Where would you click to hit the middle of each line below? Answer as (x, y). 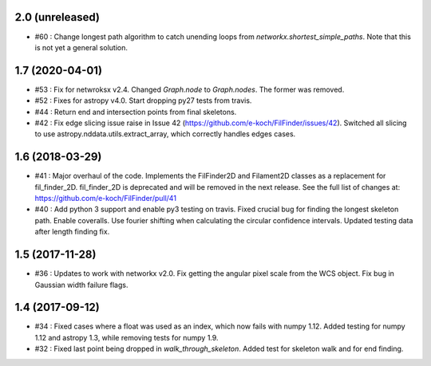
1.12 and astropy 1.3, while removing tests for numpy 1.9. (127, 337)
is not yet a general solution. (81, 47)
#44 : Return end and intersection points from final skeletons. (136, 112)
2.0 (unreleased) (57, 17)
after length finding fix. (72, 232)
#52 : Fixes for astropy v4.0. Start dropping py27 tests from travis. (143, 100)
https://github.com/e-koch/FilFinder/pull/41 (106, 199)
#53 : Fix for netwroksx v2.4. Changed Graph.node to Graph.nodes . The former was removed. (190, 89)
